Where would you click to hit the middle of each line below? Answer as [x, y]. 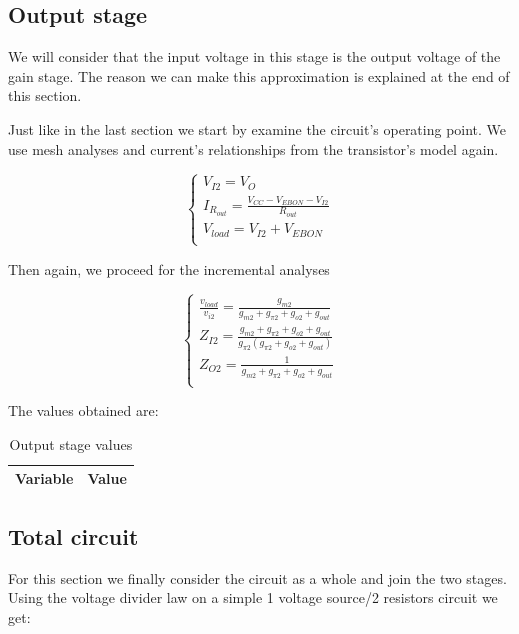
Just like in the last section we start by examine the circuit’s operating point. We [257, 128]
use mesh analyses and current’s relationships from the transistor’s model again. [253, 148]
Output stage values [71, 443]
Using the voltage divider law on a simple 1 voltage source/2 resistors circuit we [253, 597]
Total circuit [73, 535]
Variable [44, 478]
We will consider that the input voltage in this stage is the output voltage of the [254, 56]
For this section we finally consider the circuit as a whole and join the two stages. [257, 577]
